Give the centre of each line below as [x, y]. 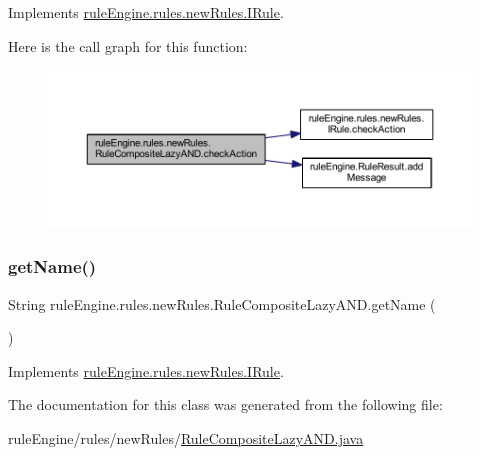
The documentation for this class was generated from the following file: [225, 404]
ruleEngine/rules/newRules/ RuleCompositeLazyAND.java [186, 438]
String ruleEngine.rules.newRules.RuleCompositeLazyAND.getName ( [222, 303]
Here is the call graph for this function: [128, 45]
